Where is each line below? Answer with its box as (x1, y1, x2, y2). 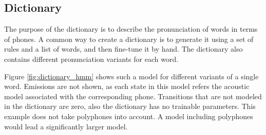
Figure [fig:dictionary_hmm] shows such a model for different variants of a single (4, 71, 259, 81)
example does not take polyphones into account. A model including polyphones (4, 110, 253, 121)
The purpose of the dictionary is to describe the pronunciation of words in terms (4, 24, 258, 34)
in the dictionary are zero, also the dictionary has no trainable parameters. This (4, 101, 256, 111)
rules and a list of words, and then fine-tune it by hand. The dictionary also (4, 43, 243, 54)
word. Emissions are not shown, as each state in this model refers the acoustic (4, 81, 250, 92)
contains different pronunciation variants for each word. (4, 53, 179, 64)
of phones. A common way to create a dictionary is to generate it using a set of (4, 33, 254, 44)
